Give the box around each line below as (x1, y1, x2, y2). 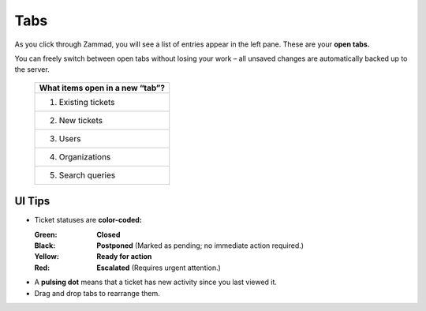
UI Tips (14, 194, 50, 208)
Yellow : (34, 252, 59, 261)
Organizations (58, 151, 111, 162)
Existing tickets (58, 96, 115, 107)
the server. (14, 65, 50, 74)
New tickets (58, 114, 103, 126)
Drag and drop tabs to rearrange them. (34, 288, 161, 298)
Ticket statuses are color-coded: (34, 215, 142, 225)
